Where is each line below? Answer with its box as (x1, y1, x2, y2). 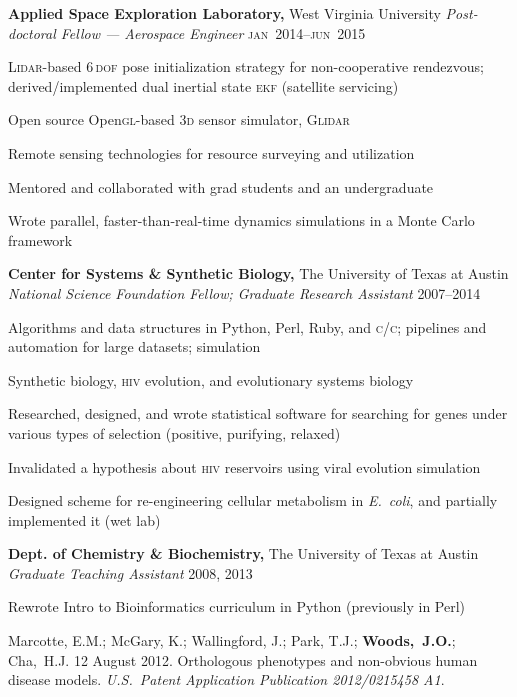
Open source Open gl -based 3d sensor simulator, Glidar (8, 109, 350, 130)
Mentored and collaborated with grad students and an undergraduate (8, 176, 434, 197)
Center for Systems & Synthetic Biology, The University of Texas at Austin (8, 263, 509, 284)
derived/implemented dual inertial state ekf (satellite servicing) (8, 75, 399, 96)
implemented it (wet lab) (8, 509, 161, 530)
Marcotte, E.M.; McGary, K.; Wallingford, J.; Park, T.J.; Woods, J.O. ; (8, 630, 456, 651)
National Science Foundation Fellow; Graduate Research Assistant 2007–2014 (8, 282, 481, 303)
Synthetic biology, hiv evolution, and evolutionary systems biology (8, 369, 414, 390)
